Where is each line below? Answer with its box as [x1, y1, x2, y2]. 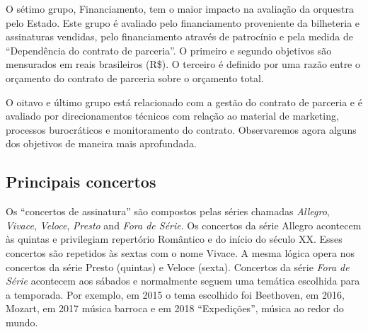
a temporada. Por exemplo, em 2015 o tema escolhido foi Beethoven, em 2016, [6, 287, 345, 302]
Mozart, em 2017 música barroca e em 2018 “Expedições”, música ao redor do [6, 301, 344, 316]
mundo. [6, 314, 38, 329]
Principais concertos [6, 171, 156, 193]
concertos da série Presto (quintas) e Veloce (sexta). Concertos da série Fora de [6, 259, 350, 274]
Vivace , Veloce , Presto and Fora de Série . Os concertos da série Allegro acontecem [6, 217, 362, 232]
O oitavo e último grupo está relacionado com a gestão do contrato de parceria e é [6, 94, 362, 109]
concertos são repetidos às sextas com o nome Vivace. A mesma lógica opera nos [6, 245, 355, 260]
